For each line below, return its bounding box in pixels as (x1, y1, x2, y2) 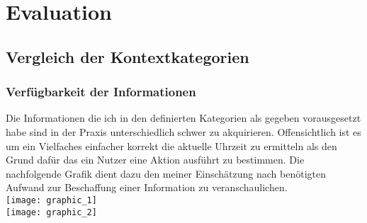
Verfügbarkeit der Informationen (6, 83, 196, 101)
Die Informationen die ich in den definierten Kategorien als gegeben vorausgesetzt (6, 110, 361, 125)
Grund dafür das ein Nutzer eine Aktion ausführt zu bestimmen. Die (6, 152, 305, 167)
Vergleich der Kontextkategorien (6, 45, 249, 67)
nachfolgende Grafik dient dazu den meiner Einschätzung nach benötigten (6, 166, 326, 181)
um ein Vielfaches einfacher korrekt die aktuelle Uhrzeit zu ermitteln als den (6, 138, 337, 153)
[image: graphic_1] (6, 195, 97, 205)
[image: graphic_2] (6, 207, 97, 217)
